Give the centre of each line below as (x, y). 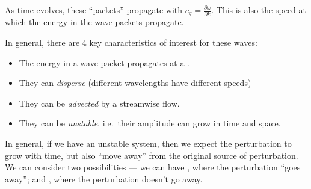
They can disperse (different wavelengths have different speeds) (135, 83)
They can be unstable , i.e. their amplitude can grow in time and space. (150, 123)
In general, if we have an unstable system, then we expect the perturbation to (148, 144)
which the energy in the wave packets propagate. (94, 22)
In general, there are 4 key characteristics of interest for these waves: (131, 42)
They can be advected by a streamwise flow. (99, 103)
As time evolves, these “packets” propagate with (94, 10)
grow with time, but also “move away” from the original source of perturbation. (152, 155)
